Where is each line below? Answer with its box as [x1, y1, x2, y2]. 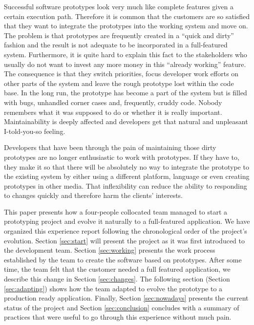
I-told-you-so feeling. [4, 126, 65, 136]
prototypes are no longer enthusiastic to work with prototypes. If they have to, [4, 152, 239, 162]
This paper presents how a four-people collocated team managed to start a [4, 206, 227, 217]
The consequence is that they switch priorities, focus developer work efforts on [4, 68, 239, 79]
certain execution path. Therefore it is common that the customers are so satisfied [4, 11, 250, 21]
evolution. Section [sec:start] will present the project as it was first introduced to [4, 235, 245, 245]
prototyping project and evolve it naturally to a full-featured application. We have [4, 216, 250, 226]
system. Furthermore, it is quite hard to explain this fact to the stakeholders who [4, 49, 247, 59]
